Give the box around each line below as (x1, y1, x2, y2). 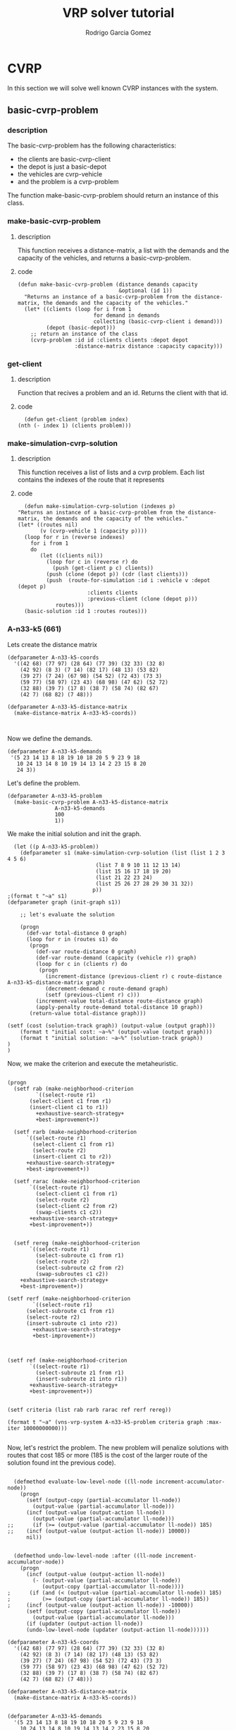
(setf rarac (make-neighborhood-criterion (13, 1178, 140, 1185)
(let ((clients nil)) (39, 552, 104, 559)
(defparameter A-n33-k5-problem (7, 792, 102, 799)
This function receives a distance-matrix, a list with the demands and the (17, 246, 230, 255)
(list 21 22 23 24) (95, 873, 153, 881)
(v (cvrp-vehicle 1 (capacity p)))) (39, 528, 148, 535)
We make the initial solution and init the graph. (7, 829, 142, 837)
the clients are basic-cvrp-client (17, 155, 111, 164)
